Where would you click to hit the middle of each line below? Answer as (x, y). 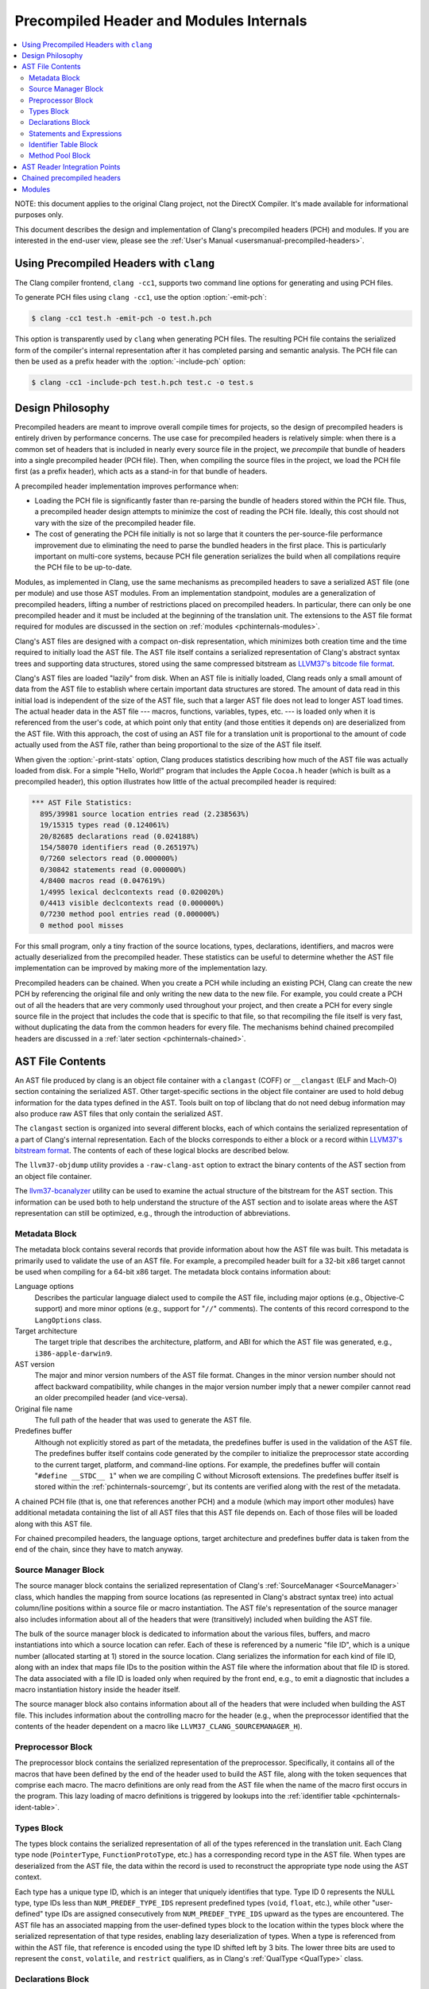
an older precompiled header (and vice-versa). (111, 1398)
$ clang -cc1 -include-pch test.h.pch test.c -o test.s (143, 383)
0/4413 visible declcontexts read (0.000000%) (132, 903)
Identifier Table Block (64, 145)
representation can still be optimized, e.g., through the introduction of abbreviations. (153, 1213)
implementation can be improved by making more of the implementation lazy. (141, 968)
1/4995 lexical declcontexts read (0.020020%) (132, 892)
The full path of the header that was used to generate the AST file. (143, 1420)
